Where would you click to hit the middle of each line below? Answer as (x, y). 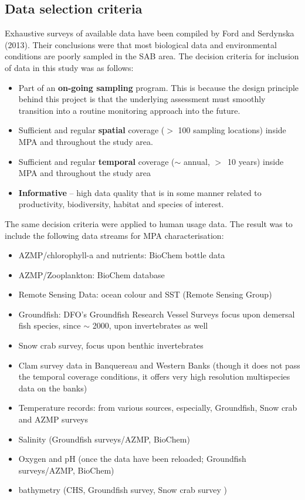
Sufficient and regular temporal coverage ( (96, 161)
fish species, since (50, 325)
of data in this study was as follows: (69, 67)
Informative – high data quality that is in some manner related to (140, 192)
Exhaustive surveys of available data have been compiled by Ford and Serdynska (150, 33)
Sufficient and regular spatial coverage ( (91, 130)
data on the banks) (53, 388)
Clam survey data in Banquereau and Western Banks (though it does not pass (159, 365)
